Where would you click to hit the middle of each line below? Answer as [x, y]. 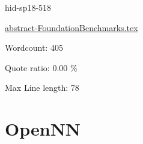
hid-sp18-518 [28, 7]
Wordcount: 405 [34, 48]
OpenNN [43, 129]
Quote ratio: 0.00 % [41, 67]
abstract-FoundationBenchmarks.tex [71, 27]
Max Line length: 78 [42, 88]
